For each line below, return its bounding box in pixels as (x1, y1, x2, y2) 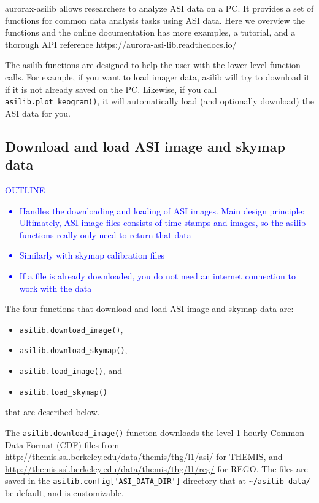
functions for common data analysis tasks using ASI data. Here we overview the (5, 14, 305, 26)
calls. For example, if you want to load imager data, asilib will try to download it (5, 70, 310, 83)
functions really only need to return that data (19, 228, 191, 241)
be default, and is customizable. (5, 486, 124, 499)
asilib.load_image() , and (19, 364, 122, 377)
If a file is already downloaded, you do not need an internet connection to (19, 269, 296, 282)
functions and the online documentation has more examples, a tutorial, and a (5, 26, 296, 39)
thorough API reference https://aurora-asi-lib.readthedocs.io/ (5, 37, 237, 50)
